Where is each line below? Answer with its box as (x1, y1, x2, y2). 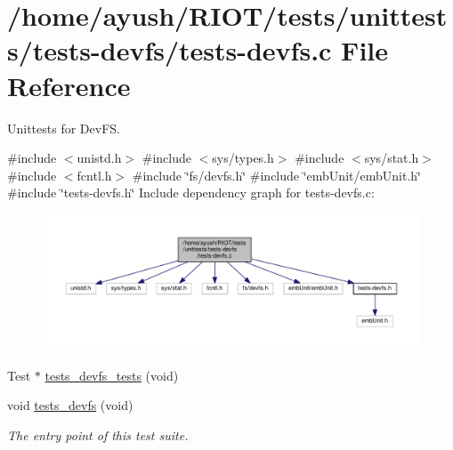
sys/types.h (212, 149, 274, 167)
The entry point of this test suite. (7, 425, 189, 444)
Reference (7, 67, 131, 103)
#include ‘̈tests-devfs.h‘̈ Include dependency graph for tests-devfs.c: (7, 183, 375, 202)
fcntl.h (77, 165, 112, 184)
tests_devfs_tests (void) (44, 366, 179, 384)
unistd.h (77, 149, 122, 167)
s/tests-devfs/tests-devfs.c (7, 32, 332, 68)
